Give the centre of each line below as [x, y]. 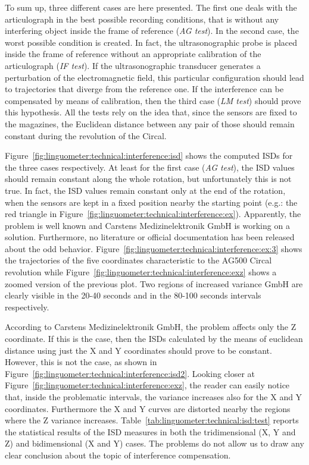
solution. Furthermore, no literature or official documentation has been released [150, 237]
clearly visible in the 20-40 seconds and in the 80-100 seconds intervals [133, 295]
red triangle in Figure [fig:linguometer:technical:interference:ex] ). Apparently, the [153, 214]
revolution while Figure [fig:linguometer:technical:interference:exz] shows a [141, 272]
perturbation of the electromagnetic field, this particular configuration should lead [154, 77]
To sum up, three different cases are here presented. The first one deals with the [151, 7]
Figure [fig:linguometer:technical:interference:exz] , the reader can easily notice [147, 385]
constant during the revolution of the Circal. [86, 135]
